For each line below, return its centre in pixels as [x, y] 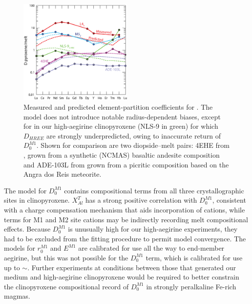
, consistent [229, 200]
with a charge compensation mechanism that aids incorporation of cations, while [125, 210]
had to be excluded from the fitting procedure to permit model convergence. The [125, 238]
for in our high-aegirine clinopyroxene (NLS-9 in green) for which [121, 126]
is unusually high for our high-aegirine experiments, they [153, 229]
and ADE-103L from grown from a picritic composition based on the [126, 164]
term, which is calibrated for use [194, 257]
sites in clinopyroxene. [37, 200]
